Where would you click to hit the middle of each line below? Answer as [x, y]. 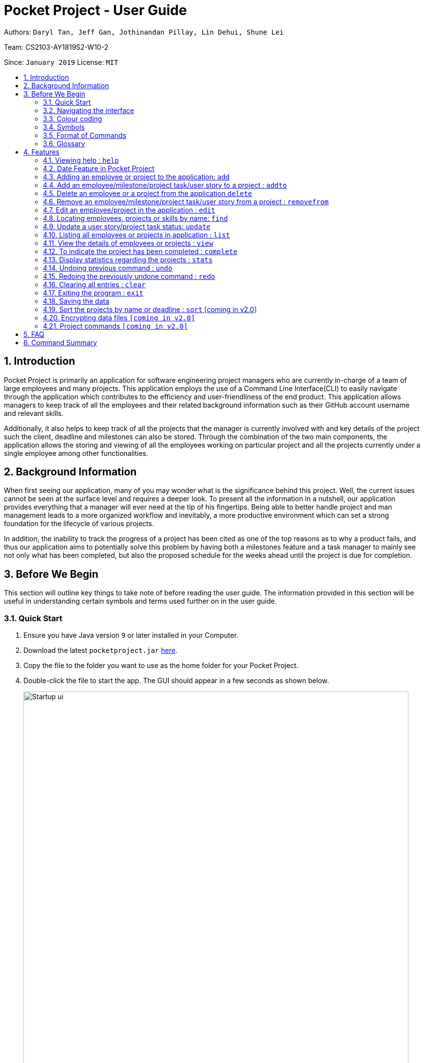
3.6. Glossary [64, 143]
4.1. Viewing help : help [81, 160]
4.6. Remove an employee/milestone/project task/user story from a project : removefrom [186, 201]
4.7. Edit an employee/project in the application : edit [129, 210]
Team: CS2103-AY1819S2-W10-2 [56, 47]
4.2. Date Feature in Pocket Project [99, 168]
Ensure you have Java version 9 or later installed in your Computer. [131, 635]
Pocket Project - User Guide [96, 10]
